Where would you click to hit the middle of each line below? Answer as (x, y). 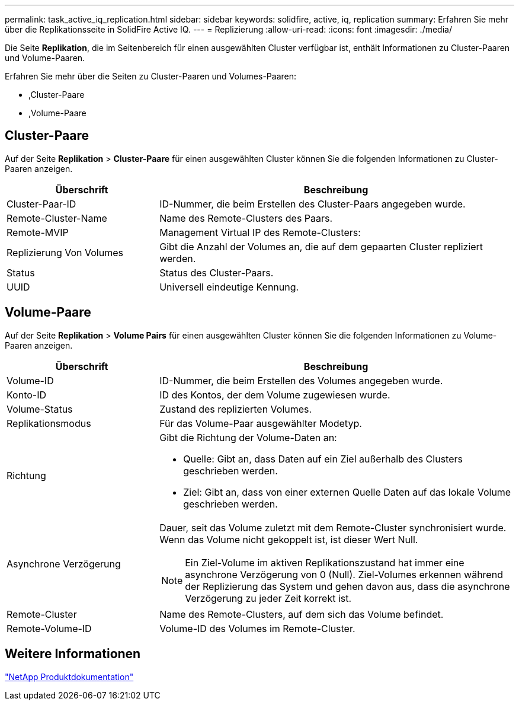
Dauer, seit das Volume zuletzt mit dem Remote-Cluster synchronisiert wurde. (333, 527)
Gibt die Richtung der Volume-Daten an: (248, 437)
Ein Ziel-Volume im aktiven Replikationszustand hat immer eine (325, 562)
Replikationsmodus (49, 423)
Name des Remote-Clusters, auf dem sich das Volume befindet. (302, 614)
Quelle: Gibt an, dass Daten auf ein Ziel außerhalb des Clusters (323, 459)
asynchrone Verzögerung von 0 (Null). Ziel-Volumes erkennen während (344, 574)
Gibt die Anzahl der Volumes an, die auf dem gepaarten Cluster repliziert (321, 246)
